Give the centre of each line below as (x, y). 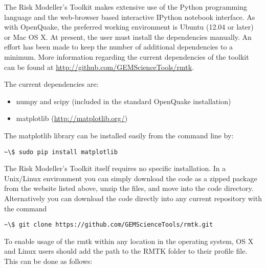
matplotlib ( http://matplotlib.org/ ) (72, 118)
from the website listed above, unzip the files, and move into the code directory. (129, 188)
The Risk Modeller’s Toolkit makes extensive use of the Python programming (126, 7)
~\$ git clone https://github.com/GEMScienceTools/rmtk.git (109, 225)
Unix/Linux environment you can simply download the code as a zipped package (131, 178)
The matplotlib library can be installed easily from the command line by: (119, 135)
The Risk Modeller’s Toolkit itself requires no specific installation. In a (115, 168)
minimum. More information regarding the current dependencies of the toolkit (127, 56)
